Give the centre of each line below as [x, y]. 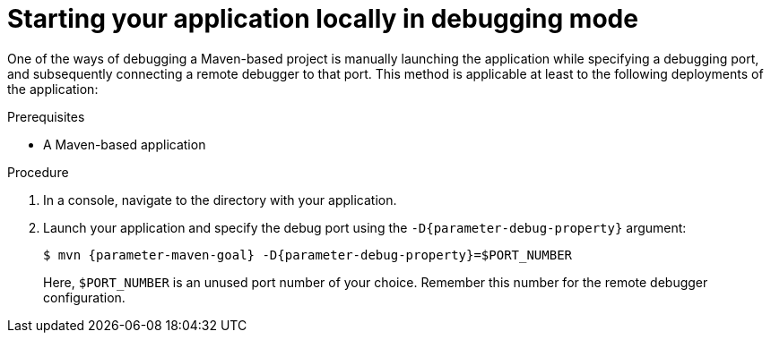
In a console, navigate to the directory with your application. [220, 200]
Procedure [38, 172]
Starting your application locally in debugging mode [323, 19]
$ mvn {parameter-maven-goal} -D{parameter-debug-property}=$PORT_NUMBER [308, 255]
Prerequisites [46, 116]
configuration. [84, 297]
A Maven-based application [125, 144]
